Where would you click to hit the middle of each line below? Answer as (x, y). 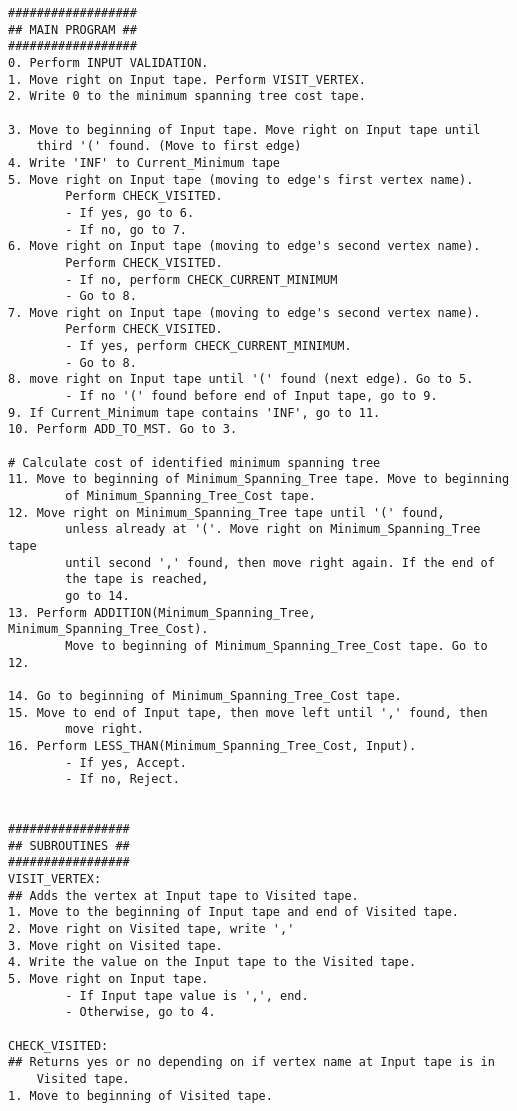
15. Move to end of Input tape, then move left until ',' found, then (248, 712)
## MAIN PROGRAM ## (72, 29)
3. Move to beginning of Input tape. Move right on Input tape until (244, 129)
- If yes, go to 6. (130, 212)
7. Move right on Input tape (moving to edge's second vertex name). (244, 312)
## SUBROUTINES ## (69, 845)
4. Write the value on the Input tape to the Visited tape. (212, 962)
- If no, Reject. (122, 779)
